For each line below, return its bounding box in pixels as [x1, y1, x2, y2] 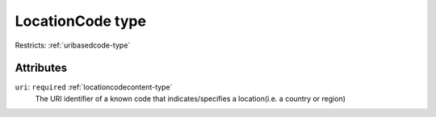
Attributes [15, 61, 68, 75]
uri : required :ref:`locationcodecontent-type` [15, 82, 173, 92]
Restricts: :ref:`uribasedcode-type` [15, 40, 131, 50]
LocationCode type [15, 12, 147, 30]
